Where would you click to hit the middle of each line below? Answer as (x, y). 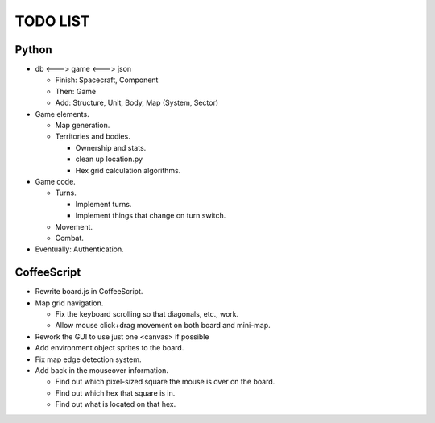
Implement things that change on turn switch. (151, 216)
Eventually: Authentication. (79, 249)
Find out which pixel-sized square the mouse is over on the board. (165, 382)
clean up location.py (109, 159)
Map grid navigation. (69, 303)
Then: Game (76, 91)
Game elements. (62, 114)
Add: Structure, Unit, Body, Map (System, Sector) (137, 103)
